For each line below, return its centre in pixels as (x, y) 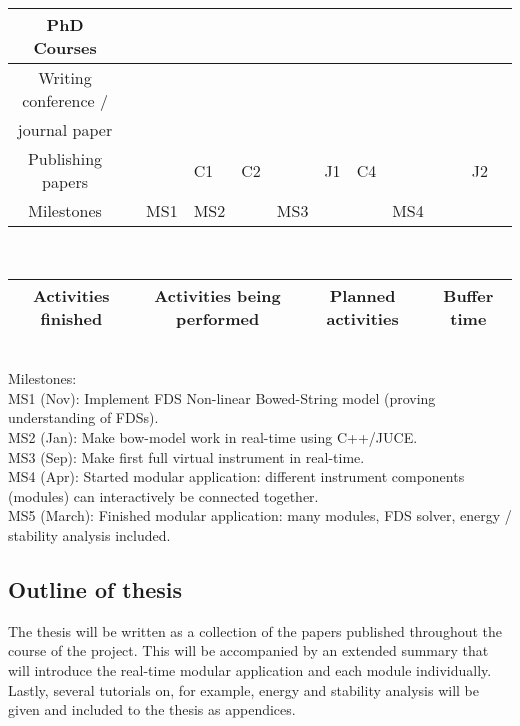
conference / (65, 100)
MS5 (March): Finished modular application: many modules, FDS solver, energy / (260, 515)
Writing (65, 77)
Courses (65, 47)
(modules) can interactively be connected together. (163, 495)
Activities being (217, 295)
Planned (362, 295)
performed (218, 318)
